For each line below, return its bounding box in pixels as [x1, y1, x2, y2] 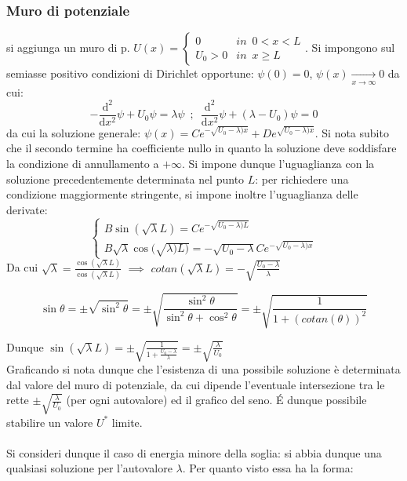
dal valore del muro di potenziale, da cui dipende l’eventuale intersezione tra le [6, 376, 385, 392]
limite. [111, 414, 143, 430]
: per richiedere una [255, 170, 349, 187]
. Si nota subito [314, 124, 389, 140]
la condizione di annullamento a [6, 155, 159, 171]
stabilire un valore [6, 414, 93, 430]
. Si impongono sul [305, 39, 395, 56]
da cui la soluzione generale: [6, 124, 141, 140]
